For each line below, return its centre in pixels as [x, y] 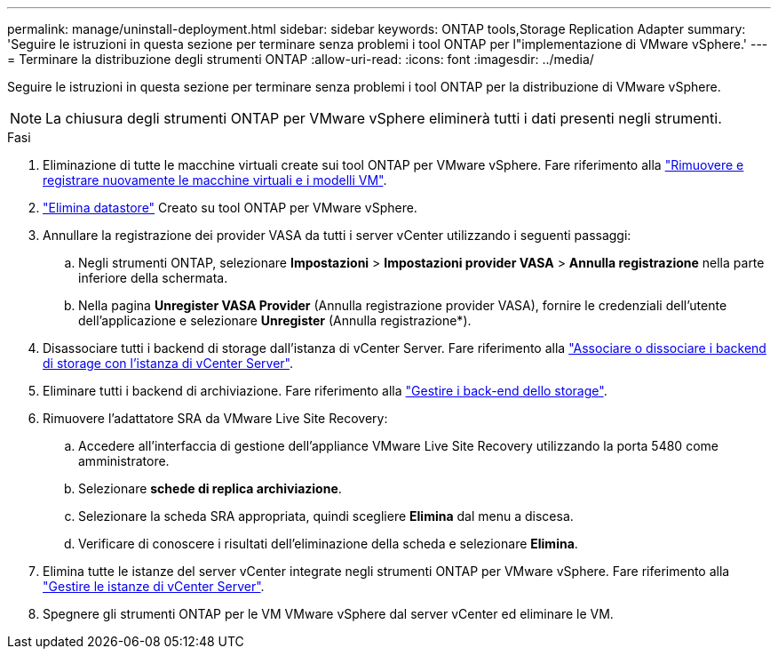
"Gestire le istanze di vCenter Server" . [154, 586]
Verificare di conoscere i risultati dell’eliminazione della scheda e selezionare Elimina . [328, 544]
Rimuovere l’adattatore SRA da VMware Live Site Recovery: [215, 418]
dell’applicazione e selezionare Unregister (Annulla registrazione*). [275, 320]
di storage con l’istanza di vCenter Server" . [168, 363]
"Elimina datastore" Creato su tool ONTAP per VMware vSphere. [230, 208]
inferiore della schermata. [153, 278]
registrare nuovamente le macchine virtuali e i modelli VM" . [215, 180]
